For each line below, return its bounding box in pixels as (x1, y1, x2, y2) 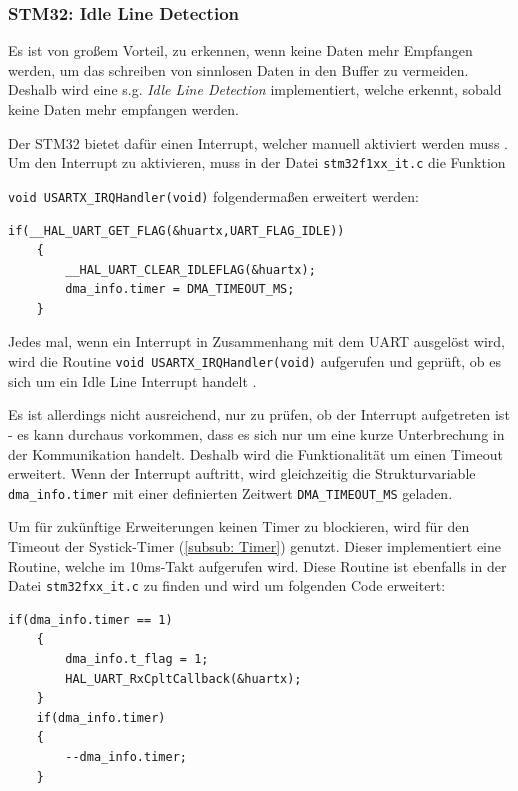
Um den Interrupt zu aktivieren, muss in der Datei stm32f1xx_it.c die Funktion (8, 152, 506, 173)
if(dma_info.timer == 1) (8, 612, 173, 627)
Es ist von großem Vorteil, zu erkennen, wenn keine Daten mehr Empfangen (8, 40, 473, 61)
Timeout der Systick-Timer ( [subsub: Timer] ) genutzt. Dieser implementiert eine (8, 535, 502, 556)
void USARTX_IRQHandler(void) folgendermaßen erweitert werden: (8, 185, 419, 206)
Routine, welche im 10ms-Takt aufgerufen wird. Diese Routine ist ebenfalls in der (8, 555, 507, 576)
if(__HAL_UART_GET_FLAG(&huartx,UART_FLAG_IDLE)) (8, 223, 345, 238)
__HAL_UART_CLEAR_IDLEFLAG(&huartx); (65, 262, 316, 277)
